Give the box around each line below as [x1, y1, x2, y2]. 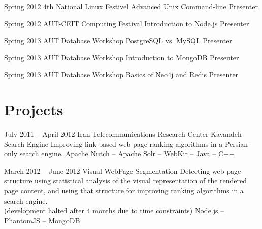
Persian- [224, 138, 250, 149]
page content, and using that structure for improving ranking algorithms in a [4, 185, 244, 196]
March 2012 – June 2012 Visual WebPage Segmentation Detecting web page [4, 165, 241, 176]
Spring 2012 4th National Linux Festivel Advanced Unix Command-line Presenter [4, 1, 258, 11]
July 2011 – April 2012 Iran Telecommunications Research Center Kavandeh [4, 128, 242, 139]
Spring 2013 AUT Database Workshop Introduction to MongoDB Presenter [4, 52, 239, 62]
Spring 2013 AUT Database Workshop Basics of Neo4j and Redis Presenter [4, 69, 239, 80]
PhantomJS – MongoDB [4, 215, 80, 225]
